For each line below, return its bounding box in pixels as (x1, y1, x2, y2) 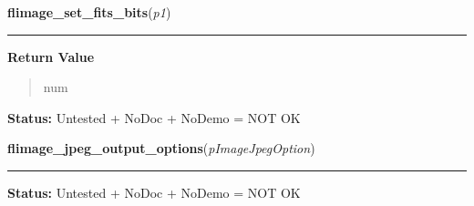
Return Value (7, 46, 95, 66)
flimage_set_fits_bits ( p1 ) (7, 3, 171, 21)
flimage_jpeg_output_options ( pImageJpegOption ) (7, 139, 315, 158)
